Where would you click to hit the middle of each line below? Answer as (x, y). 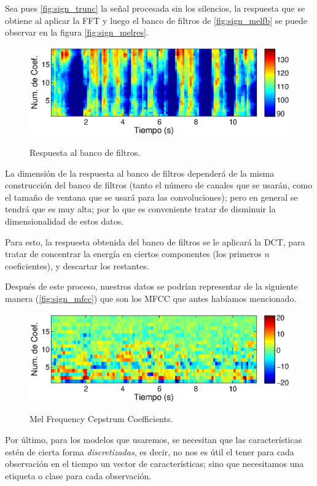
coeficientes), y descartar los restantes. (77, 265)
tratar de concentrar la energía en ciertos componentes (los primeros (133, 254)
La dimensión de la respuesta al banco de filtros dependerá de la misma (140, 173)
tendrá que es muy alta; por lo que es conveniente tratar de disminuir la (140, 209)
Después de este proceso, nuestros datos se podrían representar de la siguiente (151, 286)
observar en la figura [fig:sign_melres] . (77, 32)
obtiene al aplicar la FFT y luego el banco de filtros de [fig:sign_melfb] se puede (156, 20)
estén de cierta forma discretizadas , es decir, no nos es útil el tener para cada (150, 451)
